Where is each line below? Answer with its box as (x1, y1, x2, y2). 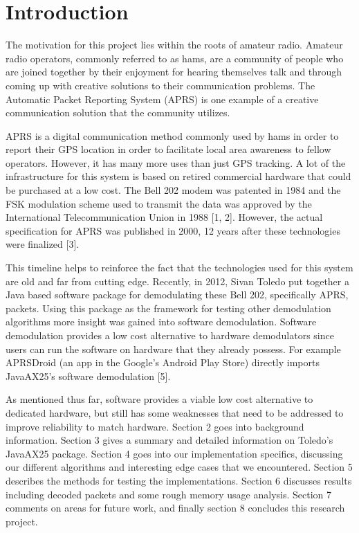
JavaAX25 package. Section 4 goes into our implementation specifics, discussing (6, 446, 343, 460)
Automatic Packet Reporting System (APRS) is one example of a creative (6, 91, 319, 106)
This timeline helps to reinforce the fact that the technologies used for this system (6, 260, 353, 275)
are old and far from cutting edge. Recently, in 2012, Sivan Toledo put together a (6, 273, 349, 288)
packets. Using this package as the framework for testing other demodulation (6, 300, 331, 315)
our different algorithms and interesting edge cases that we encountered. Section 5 (6, 460, 353, 474)
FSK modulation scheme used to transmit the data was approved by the (6, 196, 312, 210)
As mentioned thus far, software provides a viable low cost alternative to (6, 392, 313, 406)
